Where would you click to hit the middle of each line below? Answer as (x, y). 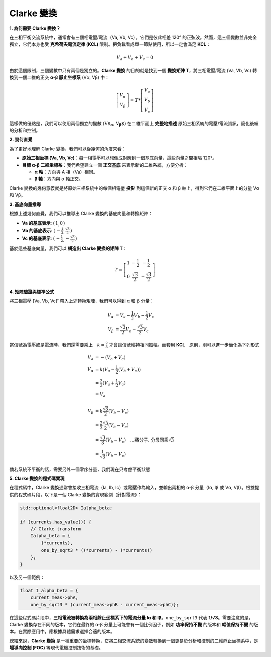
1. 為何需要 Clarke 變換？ (35, 28)
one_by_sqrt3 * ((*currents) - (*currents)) (97, 550)
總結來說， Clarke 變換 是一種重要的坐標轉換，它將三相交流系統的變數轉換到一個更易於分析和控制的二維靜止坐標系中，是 (134, 641)
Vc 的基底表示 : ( (38, 238)
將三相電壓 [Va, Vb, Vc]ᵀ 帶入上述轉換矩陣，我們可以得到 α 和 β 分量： (82, 301)
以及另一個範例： (27, 577)
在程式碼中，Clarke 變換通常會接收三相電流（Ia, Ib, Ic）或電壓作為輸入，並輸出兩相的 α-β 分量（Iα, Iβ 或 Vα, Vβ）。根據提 (134, 488)
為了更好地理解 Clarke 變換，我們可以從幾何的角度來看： (68, 149)
